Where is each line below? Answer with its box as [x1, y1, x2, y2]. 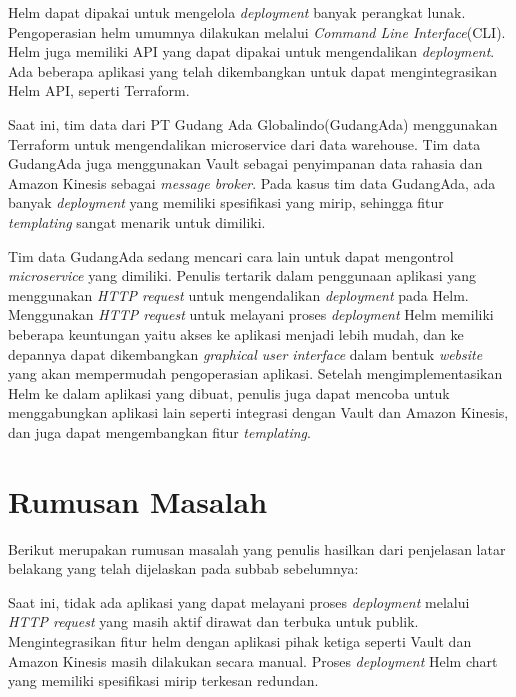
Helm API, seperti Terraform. [8, 80, 190, 101]
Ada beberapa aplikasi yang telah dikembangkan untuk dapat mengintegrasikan [8, 60, 498, 81]
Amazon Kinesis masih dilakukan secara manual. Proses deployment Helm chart [8, 650, 498, 671]
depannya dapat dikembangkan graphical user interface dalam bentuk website [8, 343, 483, 364]
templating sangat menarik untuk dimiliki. [8, 211, 266, 232]
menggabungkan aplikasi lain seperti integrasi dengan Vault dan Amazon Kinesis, [8, 402, 509, 423]
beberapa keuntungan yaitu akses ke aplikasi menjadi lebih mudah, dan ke [8, 323, 464, 344]
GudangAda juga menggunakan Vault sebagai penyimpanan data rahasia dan [8, 153, 483, 174]
